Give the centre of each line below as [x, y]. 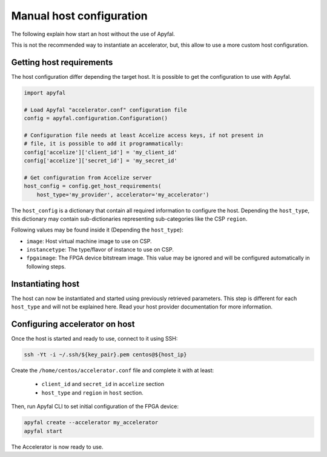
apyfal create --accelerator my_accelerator [91, 422]
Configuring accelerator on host [73, 324]
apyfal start [43, 431]
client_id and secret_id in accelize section [103, 384]
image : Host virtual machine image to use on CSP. [89, 241]
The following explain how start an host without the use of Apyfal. [93, 34]
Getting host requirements [62, 62]
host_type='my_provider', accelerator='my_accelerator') [123, 195]
